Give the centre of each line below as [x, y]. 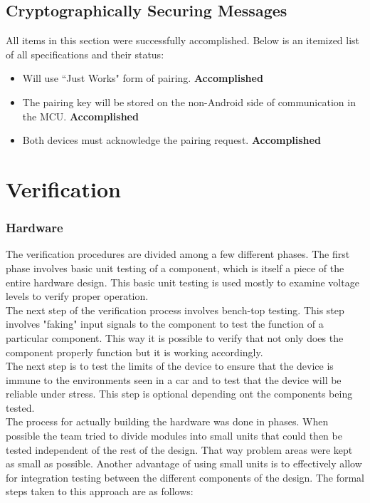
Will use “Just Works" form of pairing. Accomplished [143, 78]
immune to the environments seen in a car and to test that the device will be [174, 379]
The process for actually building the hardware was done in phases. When [167, 421]
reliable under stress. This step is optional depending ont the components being [179, 394]
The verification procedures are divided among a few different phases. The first [178, 254]
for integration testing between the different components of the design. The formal [185, 477]
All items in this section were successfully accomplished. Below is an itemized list [183, 40]
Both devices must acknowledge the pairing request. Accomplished [171, 140]
